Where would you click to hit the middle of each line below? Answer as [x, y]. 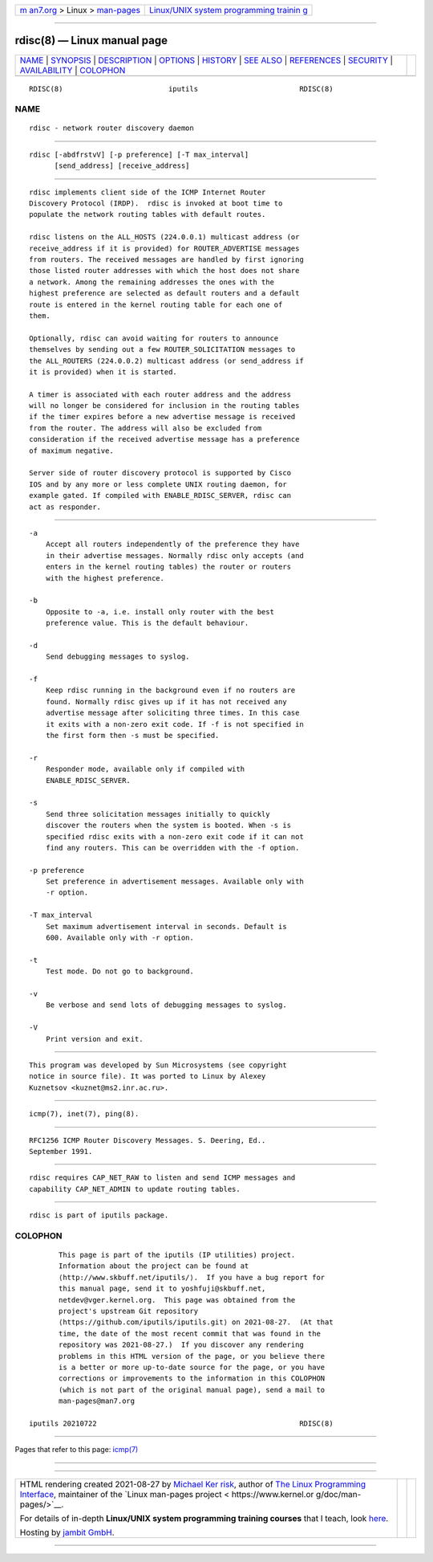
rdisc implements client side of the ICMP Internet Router [148, 192]
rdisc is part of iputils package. [99, 1215]
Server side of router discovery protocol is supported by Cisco [160, 473]
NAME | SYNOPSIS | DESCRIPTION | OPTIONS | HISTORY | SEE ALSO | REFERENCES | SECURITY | [206, 60]
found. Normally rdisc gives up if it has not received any [166, 701]
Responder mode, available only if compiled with [145, 769]
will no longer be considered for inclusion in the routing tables [164, 406]
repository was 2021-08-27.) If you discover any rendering [181, 1345]
